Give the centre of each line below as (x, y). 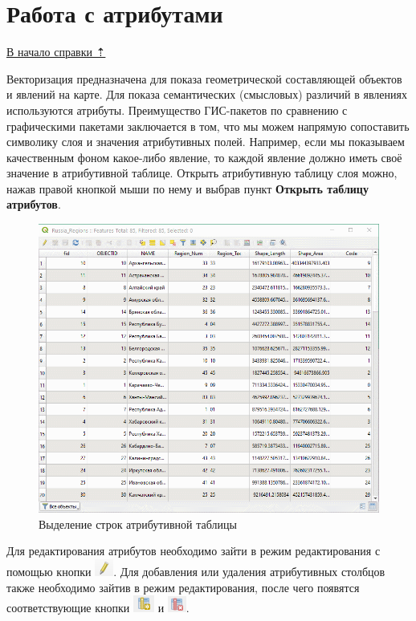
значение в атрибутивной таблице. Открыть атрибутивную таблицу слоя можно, (202, 173)
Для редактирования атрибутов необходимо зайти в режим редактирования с (194, 551)
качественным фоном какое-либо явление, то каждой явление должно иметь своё (204, 157)
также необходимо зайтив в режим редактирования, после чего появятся (183, 587)
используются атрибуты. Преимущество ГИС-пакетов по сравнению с (177, 110)
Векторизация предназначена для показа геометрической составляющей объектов (204, 78)
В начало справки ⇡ (56, 52)
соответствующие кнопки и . (98, 608)
